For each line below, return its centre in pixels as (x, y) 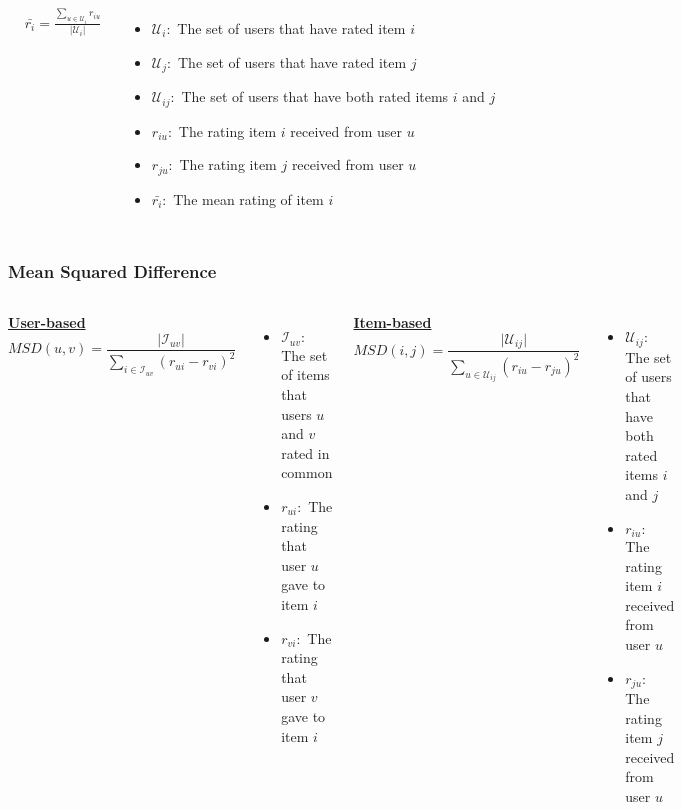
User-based (47, 322)
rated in (305, 452)
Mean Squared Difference (112, 271)
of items (305, 374)
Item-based (392, 322)
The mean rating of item (248, 198)
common (307, 472)
